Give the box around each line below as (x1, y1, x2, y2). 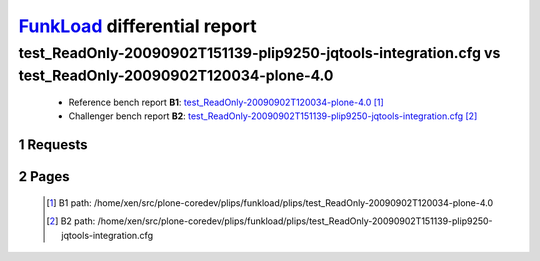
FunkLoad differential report (18, 15, 257, 37)
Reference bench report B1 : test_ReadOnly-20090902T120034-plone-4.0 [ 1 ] (68, 96, 384, 109)
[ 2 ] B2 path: (46, 215, 96, 227)
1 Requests (18, 136, 88, 154)
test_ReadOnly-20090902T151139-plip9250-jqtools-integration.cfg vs (18, 44, 501, 62)
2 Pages (18, 168, 70, 185)
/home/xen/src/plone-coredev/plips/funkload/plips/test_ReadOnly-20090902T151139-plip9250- (97, 215, 494, 227)
